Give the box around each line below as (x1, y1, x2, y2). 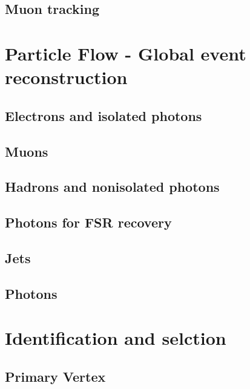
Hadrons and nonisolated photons (5, 177, 220, 196)
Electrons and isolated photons (5, 106, 202, 125)
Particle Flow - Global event (5, 41, 246, 65)
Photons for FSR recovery (5, 213, 172, 232)
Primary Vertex (5, 367, 106, 385)
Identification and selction (5, 325, 226, 350)
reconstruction (5, 65, 128, 90)
